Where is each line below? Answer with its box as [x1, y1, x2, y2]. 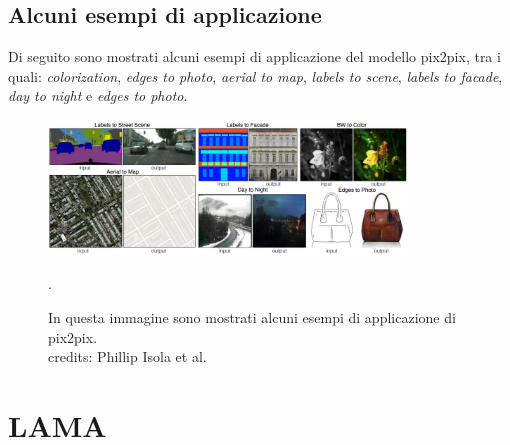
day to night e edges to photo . [8, 85, 188, 106]
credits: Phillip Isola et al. [48, 346, 207, 367]
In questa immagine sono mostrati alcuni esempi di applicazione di [48, 307, 456, 328]
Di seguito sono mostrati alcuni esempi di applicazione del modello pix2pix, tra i [8, 46, 501, 67]
